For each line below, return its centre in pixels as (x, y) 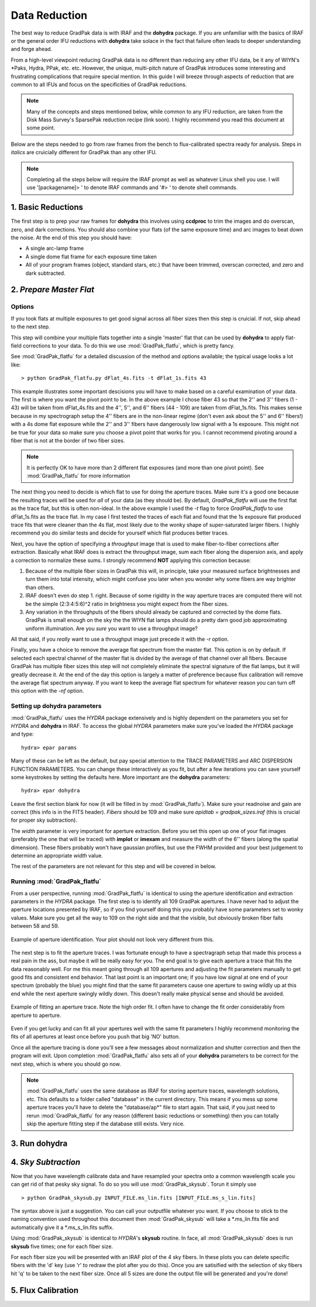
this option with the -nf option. (47, 691)
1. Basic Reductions (47, 207)
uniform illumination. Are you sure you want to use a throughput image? (112, 628)
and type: (23, 734)
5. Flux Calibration (45, 1290)
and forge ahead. (32, 49)
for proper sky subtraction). (44, 820)
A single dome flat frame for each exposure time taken (91, 256)
